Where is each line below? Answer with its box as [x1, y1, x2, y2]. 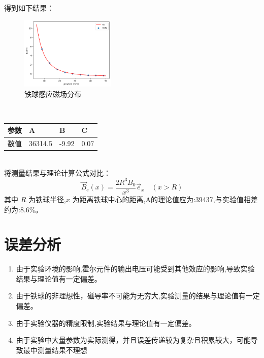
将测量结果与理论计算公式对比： [4, 167, 111, 178]
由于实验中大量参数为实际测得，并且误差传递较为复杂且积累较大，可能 [16, 335, 251, 345]
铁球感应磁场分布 [24, 88, 81, 99]
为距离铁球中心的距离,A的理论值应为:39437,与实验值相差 [72, 194, 258, 204]
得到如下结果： [4, 3, 54, 13]
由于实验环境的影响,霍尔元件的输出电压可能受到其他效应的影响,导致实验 [16, 263, 255, 274]
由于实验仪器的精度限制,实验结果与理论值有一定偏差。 [16, 317, 196, 328]
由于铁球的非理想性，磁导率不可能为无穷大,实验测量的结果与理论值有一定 [16, 290, 260, 301]
